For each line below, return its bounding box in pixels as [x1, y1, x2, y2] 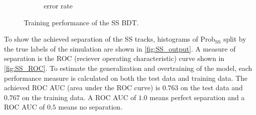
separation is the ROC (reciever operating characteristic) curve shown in [4, 53, 225, 63]
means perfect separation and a [149, 92, 245, 102]
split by [223, 34, 247, 44]
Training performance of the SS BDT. [24, 17, 139, 27]
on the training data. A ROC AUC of [22, 92, 136, 102]
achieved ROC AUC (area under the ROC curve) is [4, 82, 160, 93]
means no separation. [58, 102, 123, 112]
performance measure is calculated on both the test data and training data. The [4, 72, 248, 83]
